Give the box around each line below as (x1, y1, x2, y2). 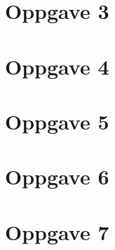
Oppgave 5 (5, 106, 109, 135)
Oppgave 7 (5, 217, 109, 246)
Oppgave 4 (5, 51, 109, 80)
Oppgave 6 (5, 162, 109, 191)
